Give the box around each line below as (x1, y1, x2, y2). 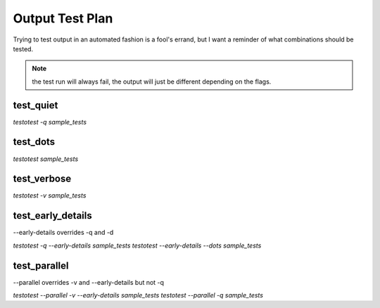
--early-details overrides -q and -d (13, 229, 114, 237)
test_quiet (13, 99, 58, 111)
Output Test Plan (13, 11, 113, 26)
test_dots (13, 136, 56, 148)
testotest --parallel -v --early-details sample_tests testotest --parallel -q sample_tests (13, 291, 264, 300)
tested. (13, 44, 34, 53)
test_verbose (13, 173, 72, 185)
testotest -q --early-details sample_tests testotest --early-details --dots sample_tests (13, 241, 262, 250)
